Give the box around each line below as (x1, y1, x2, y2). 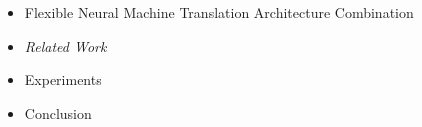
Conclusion (24, 102, 92, 123)
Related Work (24, 35, 107, 56)
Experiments (24, 69, 102, 90)
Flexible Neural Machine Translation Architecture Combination (24, 2, 414, 22)
